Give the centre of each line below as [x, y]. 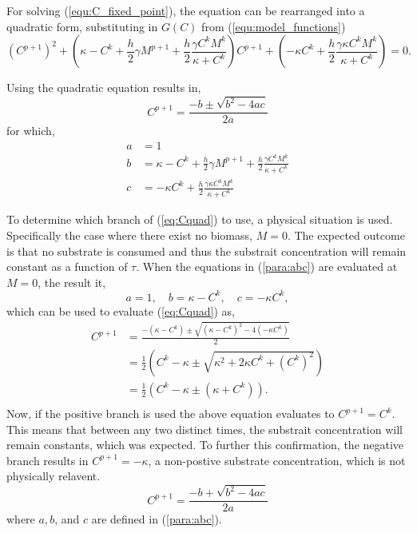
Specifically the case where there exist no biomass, [129, 235]
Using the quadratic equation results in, [104, 88]
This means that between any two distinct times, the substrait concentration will [205, 429]
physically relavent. [54, 476]
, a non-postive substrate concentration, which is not [277, 460]
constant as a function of [67, 266]
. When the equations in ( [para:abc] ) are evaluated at [267, 266]
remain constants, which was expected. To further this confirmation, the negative [205, 445]
